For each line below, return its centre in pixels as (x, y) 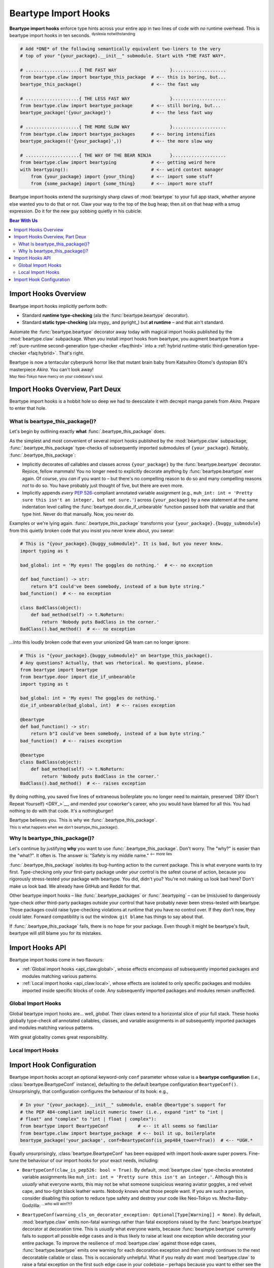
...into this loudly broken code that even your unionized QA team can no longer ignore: (99, 642)
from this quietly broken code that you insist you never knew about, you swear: (92, 531)
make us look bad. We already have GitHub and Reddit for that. (75, 886)
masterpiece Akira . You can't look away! (52, 369)
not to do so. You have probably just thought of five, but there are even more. (103, 486)
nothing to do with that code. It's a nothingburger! (61, 811)
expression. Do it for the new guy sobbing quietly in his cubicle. (76, 211)
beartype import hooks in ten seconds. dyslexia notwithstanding (72, 35)
